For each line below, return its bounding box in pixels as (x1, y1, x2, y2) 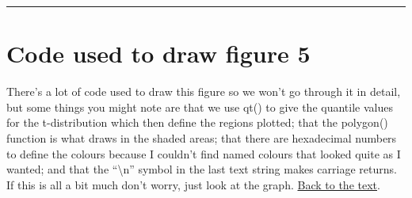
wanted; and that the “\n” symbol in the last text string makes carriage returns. (6, 161, 397, 177)
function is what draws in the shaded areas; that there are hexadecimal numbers (6, 129, 397, 146)
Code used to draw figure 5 (6, 37, 311, 70)
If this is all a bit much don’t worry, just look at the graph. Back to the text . (6, 176, 380, 192)
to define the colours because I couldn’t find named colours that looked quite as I (6, 145, 401, 162)
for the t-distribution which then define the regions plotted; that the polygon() (6, 114, 388, 131)
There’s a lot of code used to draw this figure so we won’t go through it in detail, (6, 83, 401, 100)
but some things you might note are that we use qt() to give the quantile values (6, 98, 393, 115)
